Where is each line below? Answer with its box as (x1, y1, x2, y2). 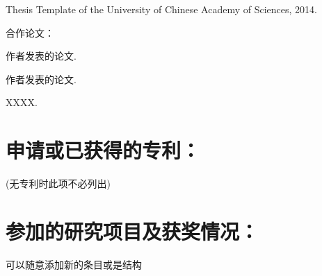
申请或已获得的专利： (6, 136, 201, 164)
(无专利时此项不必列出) (6, 176, 111, 191)
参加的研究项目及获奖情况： (6, 216, 259, 245)
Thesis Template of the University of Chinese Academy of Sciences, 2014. (6, 2, 317, 16)
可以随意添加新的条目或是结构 (6, 257, 142, 271)
